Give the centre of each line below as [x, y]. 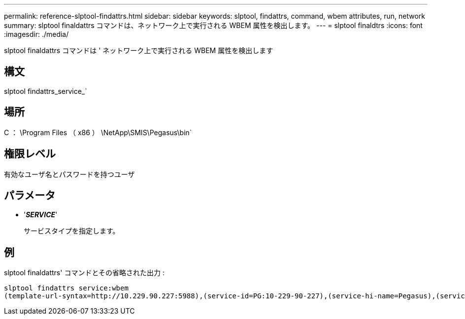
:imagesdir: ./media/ [36, 34]
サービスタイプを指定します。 [72, 231]
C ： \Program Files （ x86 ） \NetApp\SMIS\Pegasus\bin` [98, 132]
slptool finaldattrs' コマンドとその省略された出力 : [84, 273]
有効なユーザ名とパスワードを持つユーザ [69, 174]
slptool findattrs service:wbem [66, 288]
